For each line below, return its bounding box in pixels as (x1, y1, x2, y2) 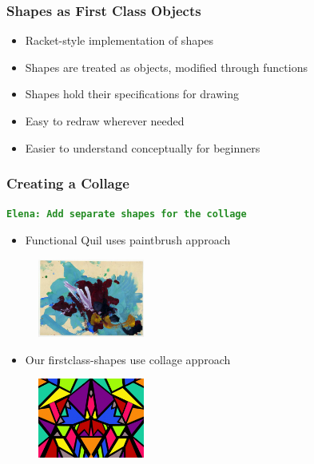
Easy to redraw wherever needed (25, 113, 185, 129)
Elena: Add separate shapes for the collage (6, 208, 247, 220)
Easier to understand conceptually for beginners (25, 139, 260, 156)
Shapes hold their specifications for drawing (25, 85, 239, 102)
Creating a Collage (6, 173, 129, 193)
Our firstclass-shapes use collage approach (25, 351, 231, 367)
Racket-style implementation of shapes (25, 32, 214, 49)
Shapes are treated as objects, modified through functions (25, 58, 308, 75)
